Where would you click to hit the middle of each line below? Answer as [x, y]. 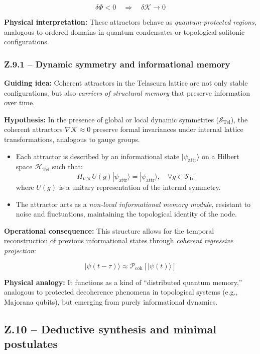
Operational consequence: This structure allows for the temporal [109, 230]
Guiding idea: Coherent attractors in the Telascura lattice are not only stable [126, 83]
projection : [20, 250]
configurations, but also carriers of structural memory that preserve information [127, 92]
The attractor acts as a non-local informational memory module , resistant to [133, 204]
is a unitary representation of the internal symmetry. [140, 187]
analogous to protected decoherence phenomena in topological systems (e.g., [121, 292]
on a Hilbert [221, 156]
